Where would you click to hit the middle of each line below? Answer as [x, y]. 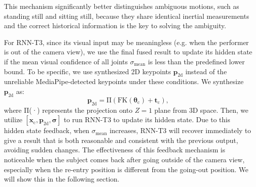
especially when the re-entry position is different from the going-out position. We [126, 169]
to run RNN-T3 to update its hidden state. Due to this [147, 119]
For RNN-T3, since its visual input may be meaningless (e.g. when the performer [127, 42]
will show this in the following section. [62, 179]
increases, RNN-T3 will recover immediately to [180, 130]
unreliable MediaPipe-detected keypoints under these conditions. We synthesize [124, 81]
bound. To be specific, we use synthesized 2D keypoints [88, 71]
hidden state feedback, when [47, 130]
